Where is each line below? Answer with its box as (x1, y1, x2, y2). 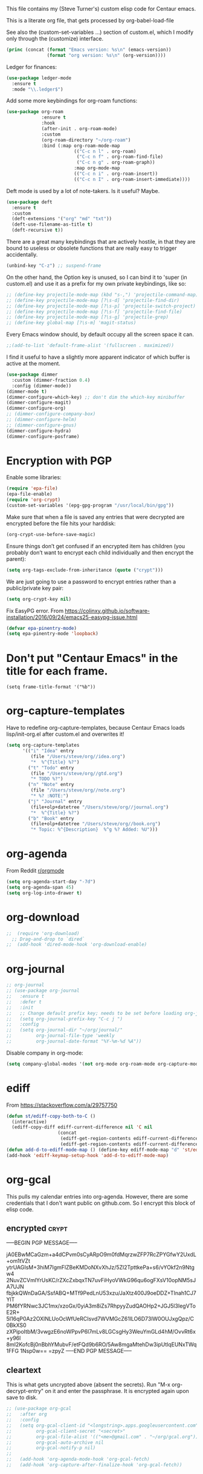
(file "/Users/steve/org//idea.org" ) (30, 753, 126, 759)
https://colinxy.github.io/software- (65, 607, 150, 614)
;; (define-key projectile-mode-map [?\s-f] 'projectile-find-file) (6, 309, 182, 315)
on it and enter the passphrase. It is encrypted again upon (45, 1387, 189, 1395)
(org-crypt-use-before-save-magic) (6, 531, 96, 537)
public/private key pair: (6, 584, 64, 592)
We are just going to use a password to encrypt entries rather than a (6, 578, 176, 585)
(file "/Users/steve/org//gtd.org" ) (30, 770, 123, 776)
